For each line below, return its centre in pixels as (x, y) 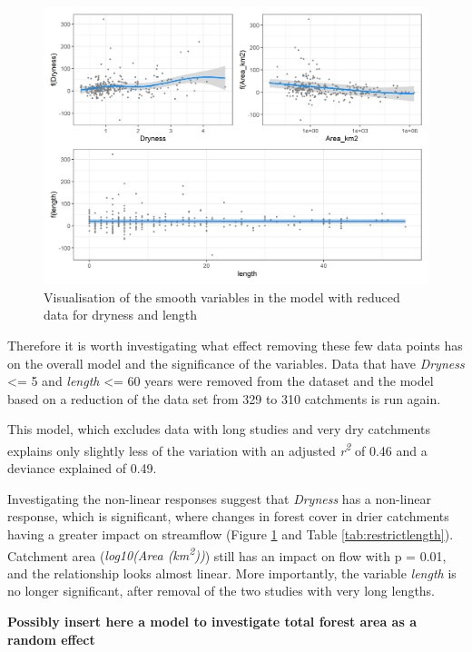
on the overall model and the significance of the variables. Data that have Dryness (236, 363)
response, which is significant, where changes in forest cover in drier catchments (228, 516)
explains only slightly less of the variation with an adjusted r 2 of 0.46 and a (217, 449)
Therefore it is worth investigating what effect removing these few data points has (235, 345)
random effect (51, 639)
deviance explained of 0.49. (82, 468)
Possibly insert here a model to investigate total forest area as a (212, 621)
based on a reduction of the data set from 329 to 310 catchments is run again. (224, 398)
